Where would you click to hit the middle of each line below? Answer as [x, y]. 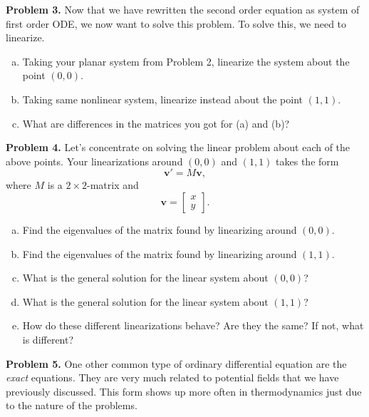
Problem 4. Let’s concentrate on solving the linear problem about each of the [178, 147]
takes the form [307, 161]
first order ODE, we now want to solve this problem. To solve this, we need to [176, 23]
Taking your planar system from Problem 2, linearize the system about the [186, 61]
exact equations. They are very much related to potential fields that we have [172, 377]
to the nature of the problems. [72, 405]
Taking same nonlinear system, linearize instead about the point [162, 99]
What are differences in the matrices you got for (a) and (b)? [156, 123]
